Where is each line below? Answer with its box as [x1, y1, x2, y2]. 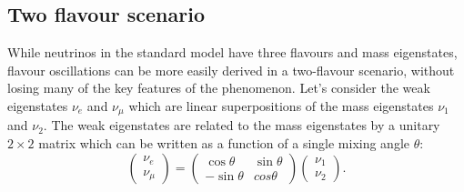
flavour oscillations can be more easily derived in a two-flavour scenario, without [7, 60, 455, 79]
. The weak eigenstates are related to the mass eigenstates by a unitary [43, 116, 440, 135]
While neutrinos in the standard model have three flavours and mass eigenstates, [7, 43, 458, 62]
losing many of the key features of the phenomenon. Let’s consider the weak [7, 78, 430, 97]
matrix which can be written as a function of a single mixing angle [38, 134, 410, 153]
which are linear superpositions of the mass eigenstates [128, 96, 434, 115]
